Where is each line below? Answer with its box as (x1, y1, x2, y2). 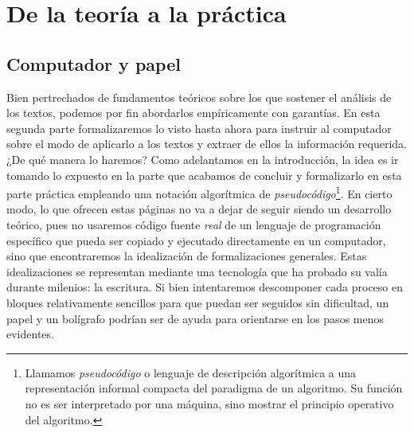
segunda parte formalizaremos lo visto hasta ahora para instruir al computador (6, 119, 392, 136)
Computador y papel (6, 51, 181, 76)
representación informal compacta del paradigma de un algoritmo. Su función (25, 380, 403, 396)
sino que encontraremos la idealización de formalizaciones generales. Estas (6, 248, 367, 264)
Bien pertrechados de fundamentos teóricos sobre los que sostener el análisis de (6, 88, 392, 105)
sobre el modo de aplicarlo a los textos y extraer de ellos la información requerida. (6, 135, 408, 152)
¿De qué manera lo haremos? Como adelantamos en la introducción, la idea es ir (6, 150, 399, 167)
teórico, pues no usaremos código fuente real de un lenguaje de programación (6, 216, 381, 232)
